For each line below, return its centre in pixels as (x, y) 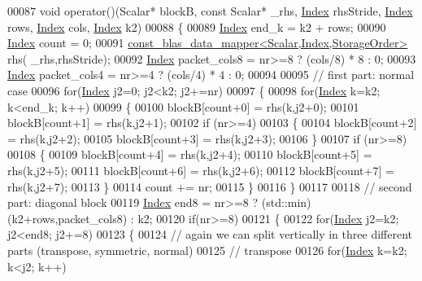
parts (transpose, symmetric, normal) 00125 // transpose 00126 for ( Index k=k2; (207, 250)
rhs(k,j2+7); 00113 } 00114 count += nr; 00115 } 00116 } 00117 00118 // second (210, 186)
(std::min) (286, 202)
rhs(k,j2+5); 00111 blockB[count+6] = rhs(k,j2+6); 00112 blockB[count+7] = (201, 170)
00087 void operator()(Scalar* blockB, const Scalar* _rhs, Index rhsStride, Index (210, 11)
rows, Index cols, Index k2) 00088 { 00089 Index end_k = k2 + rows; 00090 (197, 26)
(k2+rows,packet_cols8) (67, 218)
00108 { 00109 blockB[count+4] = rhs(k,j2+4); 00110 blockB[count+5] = (190, 154)
